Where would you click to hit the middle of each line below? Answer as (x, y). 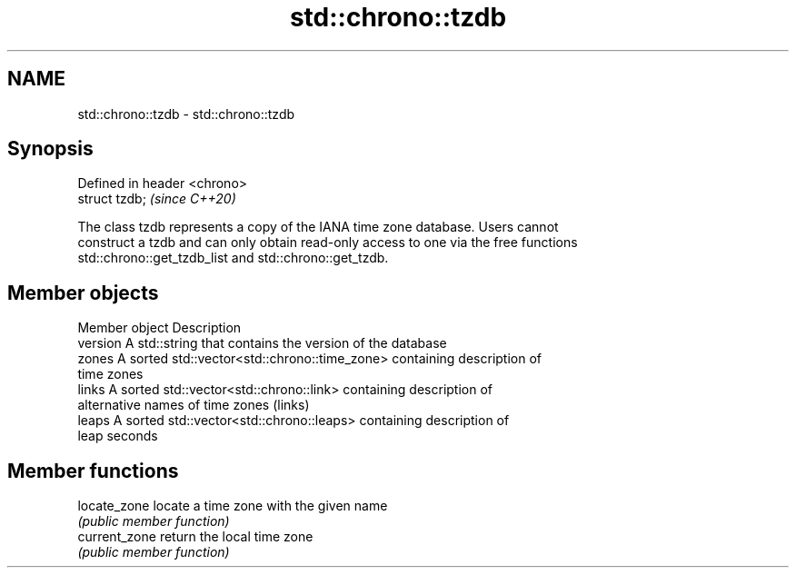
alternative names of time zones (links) (194, 405)
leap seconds (118, 436)
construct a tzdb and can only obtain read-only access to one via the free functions (328, 243)
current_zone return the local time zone (195, 537)
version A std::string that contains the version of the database (262, 343)
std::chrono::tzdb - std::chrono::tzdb (186, 114)
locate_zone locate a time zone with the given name (233, 506)
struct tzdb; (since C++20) (157, 199)
